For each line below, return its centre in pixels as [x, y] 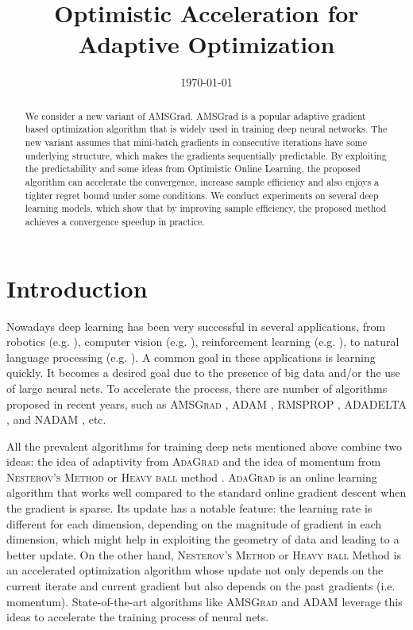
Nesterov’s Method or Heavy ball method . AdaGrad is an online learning [192, 476]
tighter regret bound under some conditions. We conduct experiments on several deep [202, 195]
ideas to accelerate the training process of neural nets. [138, 617]
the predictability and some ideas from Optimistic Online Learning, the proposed [193, 169]
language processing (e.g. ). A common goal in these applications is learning [191, 357]
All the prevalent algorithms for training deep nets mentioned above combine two [205, 446]
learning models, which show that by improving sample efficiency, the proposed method [206, 208]
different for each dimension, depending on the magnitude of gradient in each [194, 523]
